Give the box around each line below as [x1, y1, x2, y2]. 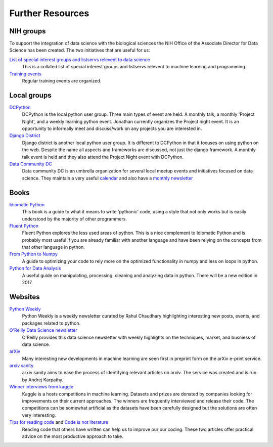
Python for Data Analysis [9, 265, 61, 272]
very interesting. [22, 412, 56, 418]
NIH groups [9, 27, 46, 35]
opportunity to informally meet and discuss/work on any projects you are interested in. [22, 125, 202, 131]
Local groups [9, 91, 52, 100]
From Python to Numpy [9, 251, 58, 257]
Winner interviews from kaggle [9, 384, 73, 390]
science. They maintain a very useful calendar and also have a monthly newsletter [22, 175, 193, 181]
